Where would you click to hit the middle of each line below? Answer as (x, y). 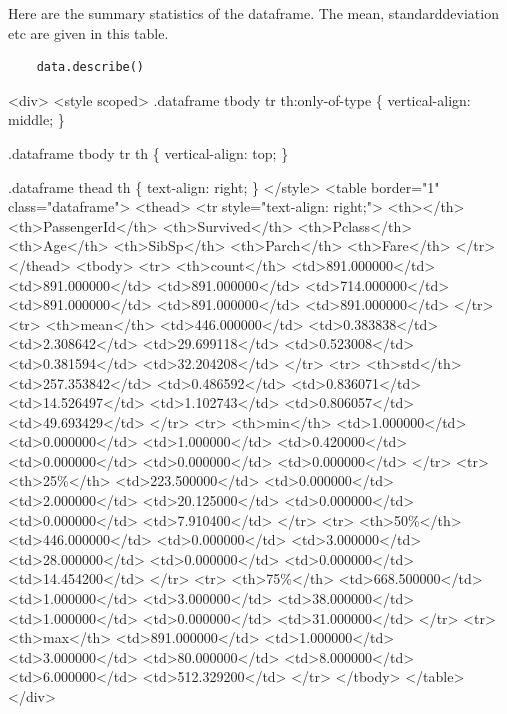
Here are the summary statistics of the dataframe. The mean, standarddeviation (253, 13)
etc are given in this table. (88, 32)
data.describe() (90, 67)
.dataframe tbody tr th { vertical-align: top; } (148, 152)
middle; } (36, 119)
